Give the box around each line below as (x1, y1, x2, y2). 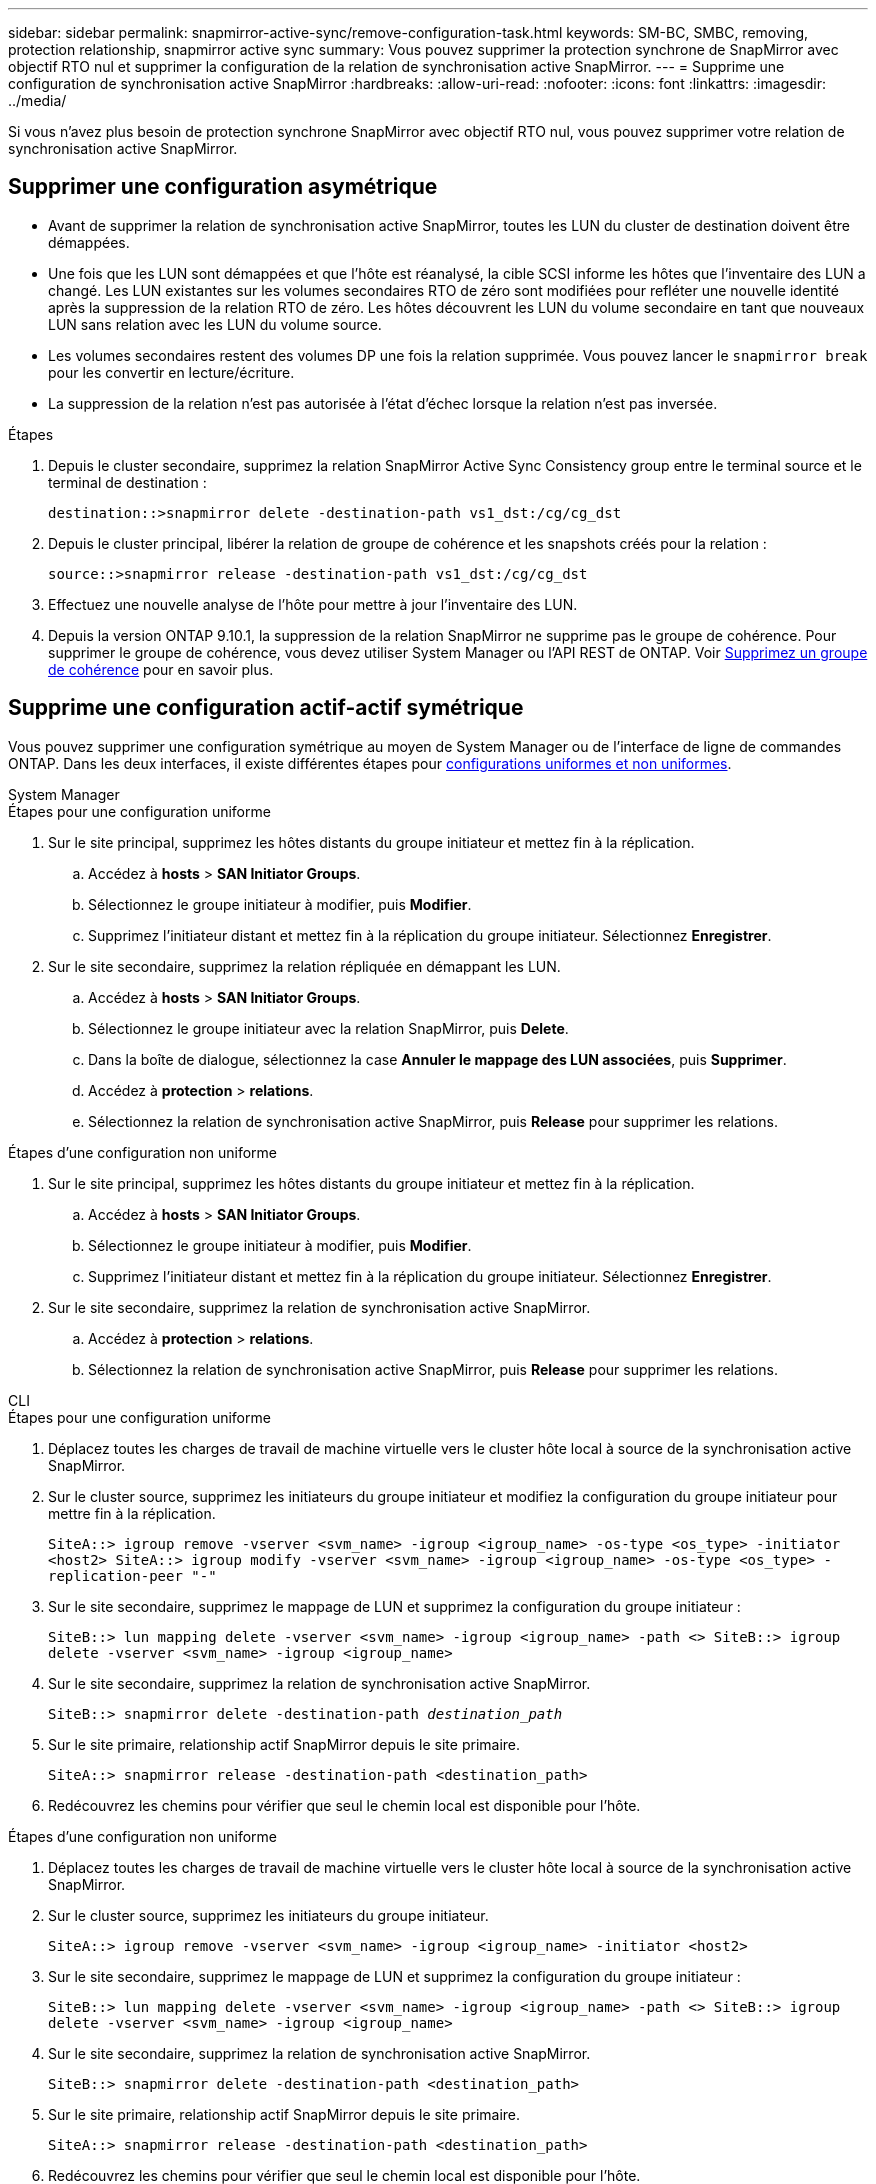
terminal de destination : (48, 473, 207, 491)
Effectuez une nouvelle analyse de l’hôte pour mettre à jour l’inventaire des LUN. (48, 595, 578, 613)
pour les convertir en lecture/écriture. (48, 363, 295, 381)
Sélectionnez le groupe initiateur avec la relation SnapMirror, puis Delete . (88, 1019, 569, 1037)
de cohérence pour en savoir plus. (48, 660, 274, 678)
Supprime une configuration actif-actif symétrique (8, 695, 524, 721)
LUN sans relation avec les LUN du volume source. (48, 315, 382, 333)
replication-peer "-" (48, 1567, 217, 1584)
